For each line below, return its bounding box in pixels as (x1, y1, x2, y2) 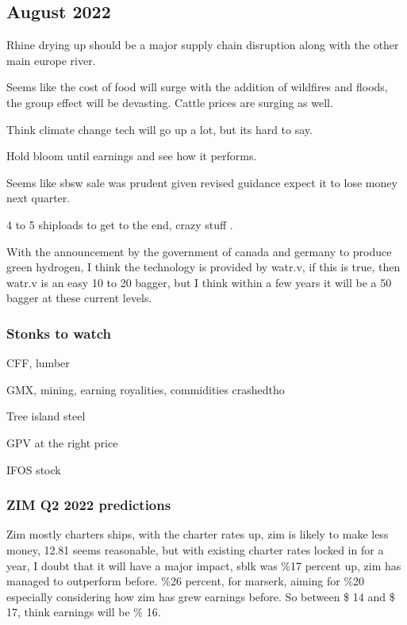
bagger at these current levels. (6, 289, 152, 306)
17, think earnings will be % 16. (6, 604, 161, 620)
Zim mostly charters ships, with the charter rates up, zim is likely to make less (6, 526, 389, 543)
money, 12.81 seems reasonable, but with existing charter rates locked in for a (6, 541, 384, 558)
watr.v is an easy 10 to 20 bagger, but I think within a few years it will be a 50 (6, 274, 392, 290)
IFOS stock (6, 461, 61, 477)
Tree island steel (6, 408, 86, 424)
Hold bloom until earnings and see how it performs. (6, 148, 257, 164)
